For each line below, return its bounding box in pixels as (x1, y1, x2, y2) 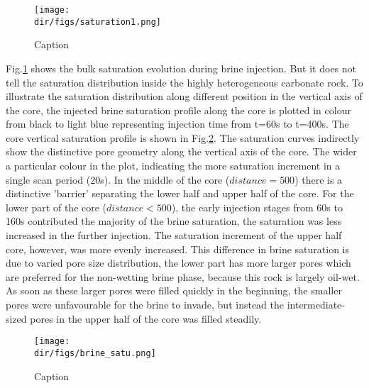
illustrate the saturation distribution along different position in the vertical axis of (6, 89, 363, 104)
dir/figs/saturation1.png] (34, 16, 161, 27)
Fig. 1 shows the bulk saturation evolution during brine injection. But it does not (6, 60, 356, 75)
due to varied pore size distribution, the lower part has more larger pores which (6, 255, 351, 270)
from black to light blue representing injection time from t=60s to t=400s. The (6, 116, 349, 131)
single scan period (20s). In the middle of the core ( (6, 172, 230, 187)
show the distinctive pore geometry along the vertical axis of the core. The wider (6, 144, 357, 159)
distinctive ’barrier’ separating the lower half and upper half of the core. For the (6, 186, 354, 201)
